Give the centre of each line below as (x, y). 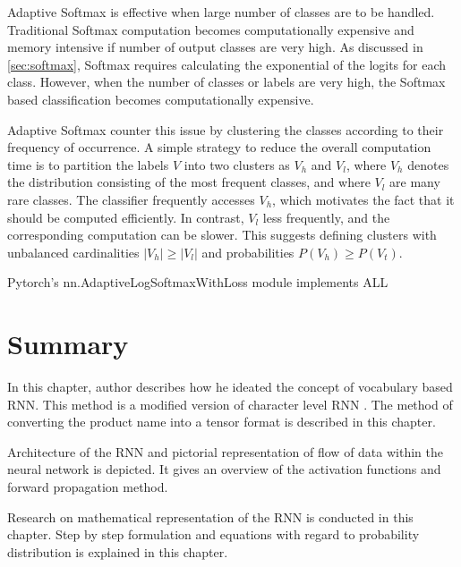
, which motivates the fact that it (363, 199)
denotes (428, 164)
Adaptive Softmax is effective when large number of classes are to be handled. (221, 12)
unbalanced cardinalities (73, 252)
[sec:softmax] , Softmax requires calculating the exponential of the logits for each (227, 64)
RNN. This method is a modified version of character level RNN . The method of (230, 404)
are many (415, 182)
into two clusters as (237, 164)
